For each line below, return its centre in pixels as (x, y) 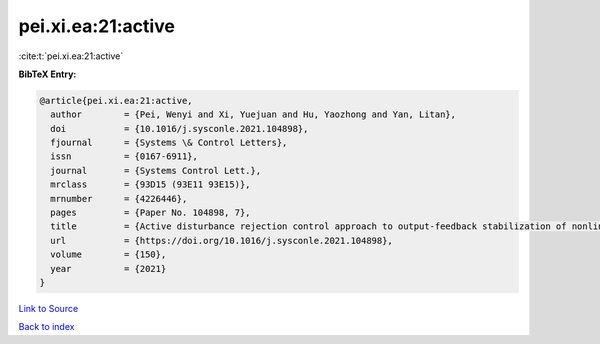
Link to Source (48, 308)
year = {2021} (108, 268)
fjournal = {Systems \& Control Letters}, (169, 143)
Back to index (46, 327)
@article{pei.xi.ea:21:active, (116, 100)
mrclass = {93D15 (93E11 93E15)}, (150, 184)
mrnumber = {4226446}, (119, 198)
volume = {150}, (108, 254)
